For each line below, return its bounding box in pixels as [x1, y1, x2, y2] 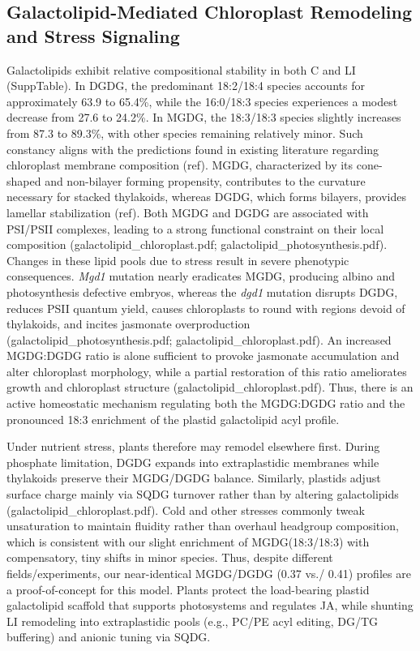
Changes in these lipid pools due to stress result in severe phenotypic [6, 251, 349, 268]
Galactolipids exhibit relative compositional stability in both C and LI [6, 61, 356, 78]
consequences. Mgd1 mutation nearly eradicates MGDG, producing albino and [6, 268, 395, 285]
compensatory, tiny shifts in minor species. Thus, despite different [6, 549, 333, 566]
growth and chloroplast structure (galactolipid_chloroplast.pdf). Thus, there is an [6, 379, 414, 396]
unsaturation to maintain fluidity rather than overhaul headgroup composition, [6, 517, 399, 534]
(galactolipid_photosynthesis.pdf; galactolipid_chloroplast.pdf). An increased [6, 331, 392, 348]
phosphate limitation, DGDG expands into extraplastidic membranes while [6, 453, 379, 470]
